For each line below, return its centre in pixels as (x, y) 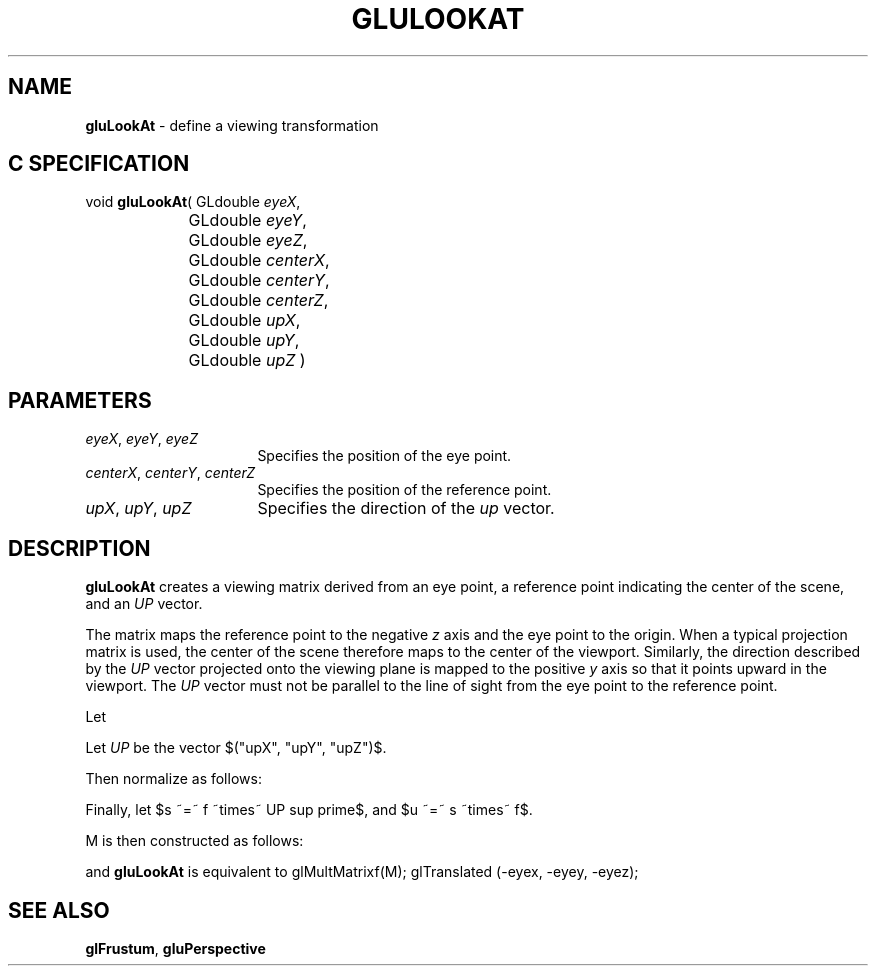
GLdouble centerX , (259, 260)
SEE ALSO (59, 910)
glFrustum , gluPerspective (175, 948)
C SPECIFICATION (99, 164)
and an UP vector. (144, 604)
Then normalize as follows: (173, 779)
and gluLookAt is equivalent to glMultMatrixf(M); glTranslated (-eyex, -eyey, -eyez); (362, 872)
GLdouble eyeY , (247, 220)
